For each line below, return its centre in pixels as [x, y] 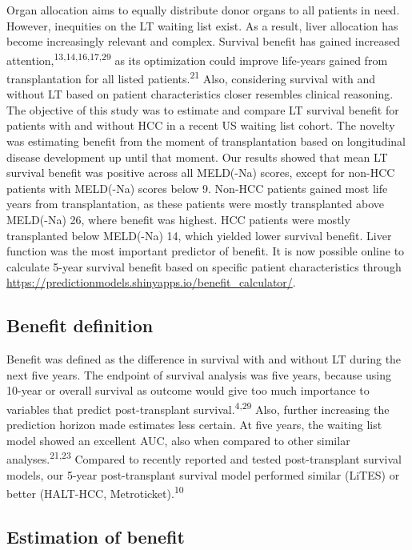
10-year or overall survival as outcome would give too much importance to [188, 390]
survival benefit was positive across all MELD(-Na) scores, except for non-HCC [201, 173]
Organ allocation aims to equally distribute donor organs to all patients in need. [203, 10]
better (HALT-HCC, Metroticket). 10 [95, 492]
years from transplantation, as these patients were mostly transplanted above [196, 204]
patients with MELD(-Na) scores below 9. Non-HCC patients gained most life [197, 188]
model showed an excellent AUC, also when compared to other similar [178, 440]
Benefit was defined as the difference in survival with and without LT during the [204, 359]
